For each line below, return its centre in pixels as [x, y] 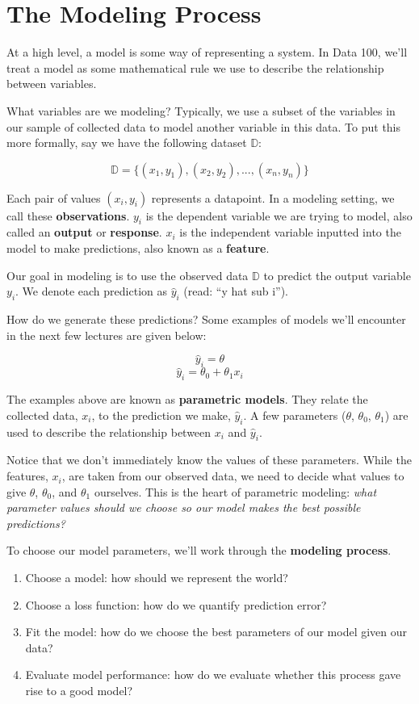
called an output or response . [84, 232]
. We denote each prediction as [91, 291]
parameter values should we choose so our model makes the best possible [184, 507]
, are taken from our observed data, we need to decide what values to [233, 476]
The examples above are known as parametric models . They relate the [187, 399]
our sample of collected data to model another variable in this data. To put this [204, 126]
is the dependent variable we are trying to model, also [279, 215]
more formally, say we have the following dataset [127, 142]
